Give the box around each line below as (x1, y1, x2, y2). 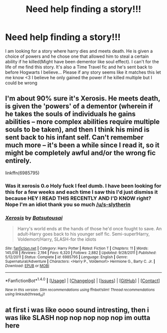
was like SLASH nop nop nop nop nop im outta (5, 314, 151, 322)
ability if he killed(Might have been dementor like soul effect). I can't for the (5, 58, 159, 64)
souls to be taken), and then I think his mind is (5, 126, 150, 134)
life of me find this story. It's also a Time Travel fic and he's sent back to (5, 64, 153, 70)
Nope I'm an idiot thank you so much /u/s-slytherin (5, 201, 131, 208)
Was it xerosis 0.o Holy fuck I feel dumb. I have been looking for (5, 182, 162, 189)
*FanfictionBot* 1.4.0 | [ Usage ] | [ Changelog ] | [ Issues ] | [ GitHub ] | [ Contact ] (5, 277, 160, 284)
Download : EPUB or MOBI (5, 263, 50, 268)
